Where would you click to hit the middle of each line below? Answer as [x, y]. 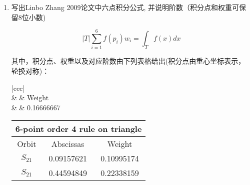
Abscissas [68, 144]
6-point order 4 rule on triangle [78, 129]
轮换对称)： [30, 70]
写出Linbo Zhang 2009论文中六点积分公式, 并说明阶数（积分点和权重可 [125, 7]
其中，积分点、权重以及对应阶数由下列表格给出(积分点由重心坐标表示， [128, 61]
